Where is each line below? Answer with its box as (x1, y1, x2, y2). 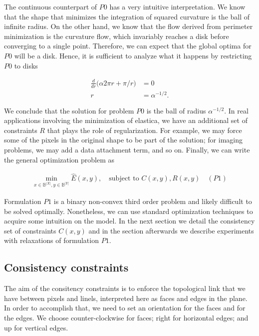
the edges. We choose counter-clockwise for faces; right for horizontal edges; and (4, 312, 249, 322)
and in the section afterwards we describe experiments (88, 225, 254, 235)
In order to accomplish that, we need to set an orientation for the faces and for (4, 302, 246, 313)
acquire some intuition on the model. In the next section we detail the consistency (4, 215, 255, 226)
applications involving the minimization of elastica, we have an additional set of (4, 115, 248, 125)
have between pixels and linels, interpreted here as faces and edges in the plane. (4, 292, 248, 303)
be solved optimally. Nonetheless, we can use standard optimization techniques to (4, 205, 253, 216)
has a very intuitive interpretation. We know (109, 1, 246, 11)
